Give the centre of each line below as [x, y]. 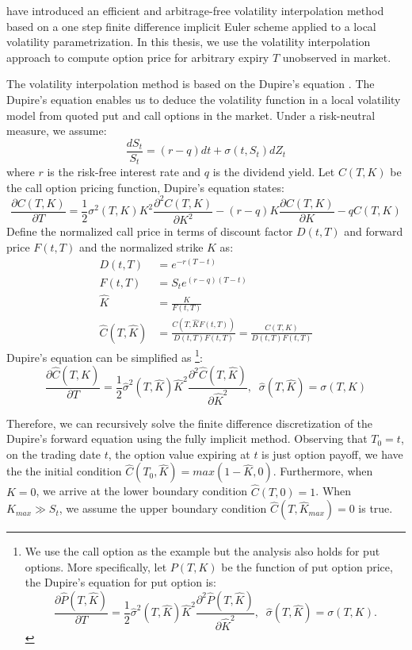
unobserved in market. [337, 57]
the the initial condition [64, 471]
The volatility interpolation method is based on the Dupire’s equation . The [191, 84]
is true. [376, 508]
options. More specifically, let [96, 566]
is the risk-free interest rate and [124, 172]
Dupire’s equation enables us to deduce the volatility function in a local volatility [204, 99]
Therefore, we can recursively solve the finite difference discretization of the [190, 423]
